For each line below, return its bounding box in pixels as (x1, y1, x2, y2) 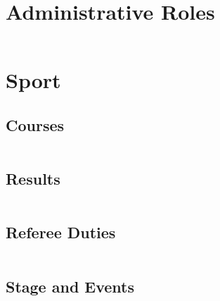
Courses (6, 113, 65, 135)
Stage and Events (6, 275, 135, 297)
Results (6, 168, 60, 190)
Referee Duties (6, 221, 116, 243)
